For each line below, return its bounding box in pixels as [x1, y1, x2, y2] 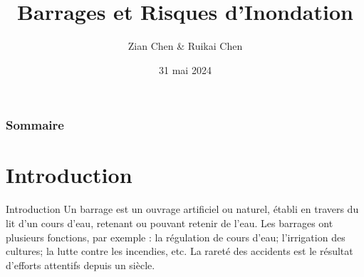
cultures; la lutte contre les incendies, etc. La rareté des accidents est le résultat [6, 244, 353, 258]
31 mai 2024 [159, 62, 212, 77]
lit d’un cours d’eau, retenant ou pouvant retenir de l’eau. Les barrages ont [6, 215, 333, 230]
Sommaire [6, 116, 64, 134]
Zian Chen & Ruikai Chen [128, 38, 243, 53]
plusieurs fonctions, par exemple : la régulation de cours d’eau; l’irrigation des [6, 229, 345, 244]
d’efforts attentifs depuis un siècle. [6, 257, 155, 272]
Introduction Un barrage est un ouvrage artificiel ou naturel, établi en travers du [6, 202, 359, 216]
